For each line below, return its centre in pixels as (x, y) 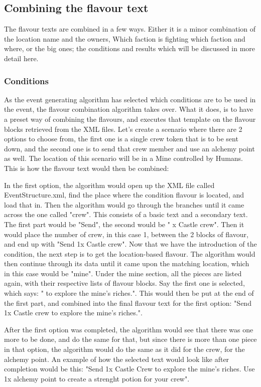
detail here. (21, 58)
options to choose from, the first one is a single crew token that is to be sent (121, 139)
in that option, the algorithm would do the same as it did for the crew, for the (124, 349)
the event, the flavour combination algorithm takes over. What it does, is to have (129, 109)
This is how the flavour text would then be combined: (87, 168)
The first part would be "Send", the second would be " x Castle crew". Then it (124, 224)
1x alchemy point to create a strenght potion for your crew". (97, 378)
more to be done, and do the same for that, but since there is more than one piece (130, 339)
